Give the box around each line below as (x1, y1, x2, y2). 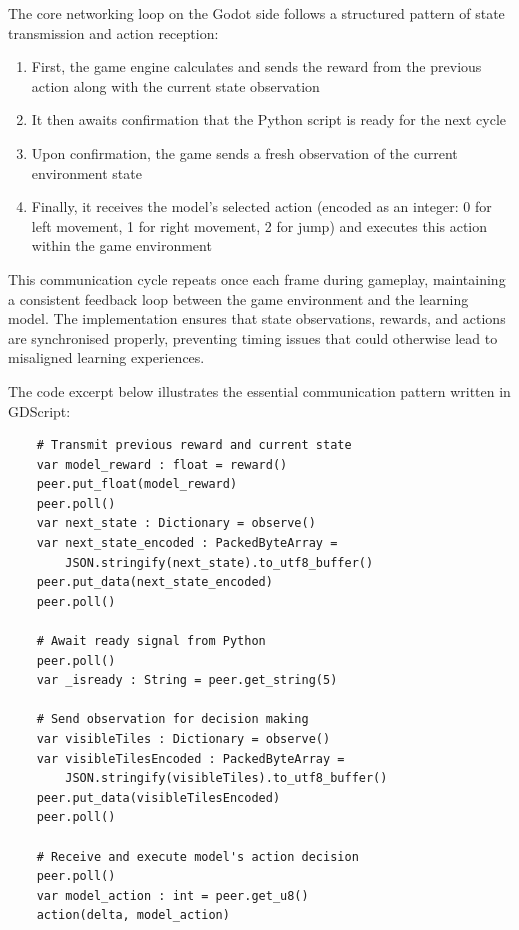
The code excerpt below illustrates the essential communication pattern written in (8, 380, 511, 401)
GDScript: (8, 400, 71, 421)
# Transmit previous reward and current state (36, 438, 352, 453)
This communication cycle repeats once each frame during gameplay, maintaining (8, 268, 506, 289)
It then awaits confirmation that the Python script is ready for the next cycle (31, 109, 507, 130)
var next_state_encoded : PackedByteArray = (36, 536, 338, 551)
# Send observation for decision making (36, 712, 309, 727)
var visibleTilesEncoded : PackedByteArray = (36, 751, 345, 766)
